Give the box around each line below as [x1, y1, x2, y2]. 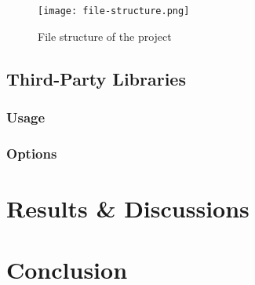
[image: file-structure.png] [38, 5, 190, 16]
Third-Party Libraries [6, 66, 186, 90]
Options [6, 143, 57, 163]
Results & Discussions [6, 192, 250, 224]
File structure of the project [38, 27, 172, 44]
